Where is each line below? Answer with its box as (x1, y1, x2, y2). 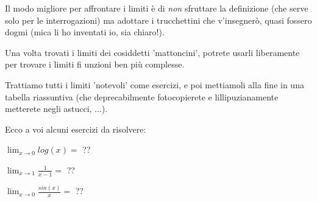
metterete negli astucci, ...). (5, 102, 108, 115)
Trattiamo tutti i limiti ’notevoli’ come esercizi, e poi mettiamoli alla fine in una (5, 78, 304, 91)
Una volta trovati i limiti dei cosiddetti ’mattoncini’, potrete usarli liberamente (5, 46, 300, 58)
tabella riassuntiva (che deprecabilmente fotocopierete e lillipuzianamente (5, 90, 279, 103)
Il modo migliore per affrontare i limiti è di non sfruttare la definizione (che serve (5, 2, 308, 14)
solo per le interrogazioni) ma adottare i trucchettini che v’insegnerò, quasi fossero (5, 13, 312, 26)
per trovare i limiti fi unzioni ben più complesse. (5, 58, 185, 71)
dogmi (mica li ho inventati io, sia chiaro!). (5, 26, 165, 38)
